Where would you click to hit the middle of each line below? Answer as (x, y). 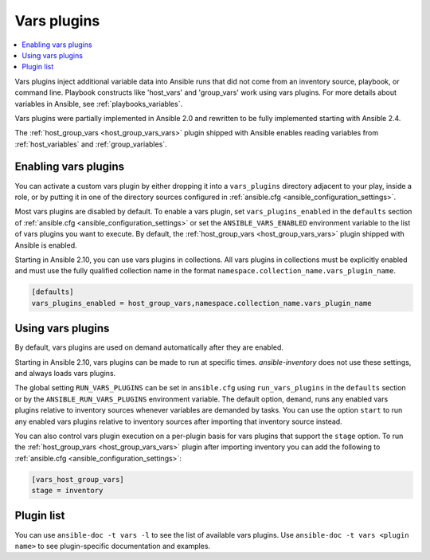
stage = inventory (67, 491)
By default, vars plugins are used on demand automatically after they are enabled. (149, 347)
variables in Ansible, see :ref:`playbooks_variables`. (99, 104)
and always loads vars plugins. (65, 373)
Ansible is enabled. (46, 245)
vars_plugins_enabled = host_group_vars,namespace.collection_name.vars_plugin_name (201, 303)
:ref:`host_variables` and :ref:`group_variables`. (91, 144)
